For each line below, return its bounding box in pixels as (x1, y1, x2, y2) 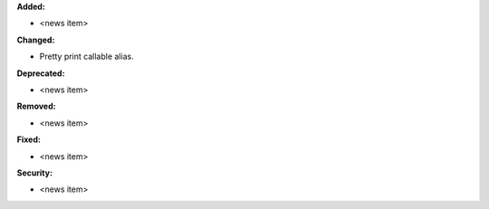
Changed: (16, 34, 55, 45)
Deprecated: (16, 68, 65, 79)
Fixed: (16, 134, 41, 145)
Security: (16, 167, 53, 178)
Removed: (16, 100, 56, 112)
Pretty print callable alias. (39, 51, 135, 62)
